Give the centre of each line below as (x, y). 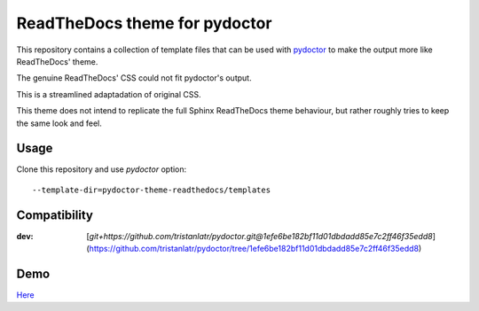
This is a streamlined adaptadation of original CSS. (109, 94)
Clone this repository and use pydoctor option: (102, 169)
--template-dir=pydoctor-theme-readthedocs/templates (151, 190)
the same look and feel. (59, 123)
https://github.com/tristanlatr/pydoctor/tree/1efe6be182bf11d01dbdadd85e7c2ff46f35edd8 (254, 249)
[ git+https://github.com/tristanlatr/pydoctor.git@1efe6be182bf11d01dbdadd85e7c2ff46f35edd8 (260, 236)
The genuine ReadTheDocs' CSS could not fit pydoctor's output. (134, 78)
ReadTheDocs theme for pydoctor (144, 23)
